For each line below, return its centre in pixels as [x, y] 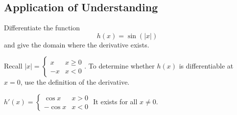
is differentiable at [206, 66]
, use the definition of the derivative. [75, 82]
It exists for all [115, 101]
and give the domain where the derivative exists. [77, 44]
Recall [13, 66]
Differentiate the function [42, 28]
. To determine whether [119, 66]
